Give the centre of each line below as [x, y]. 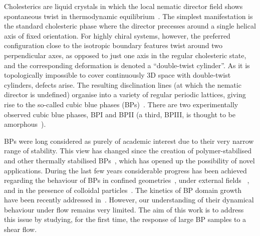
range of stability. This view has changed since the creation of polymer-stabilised [128, 151]
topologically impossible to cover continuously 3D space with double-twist [117, 75]
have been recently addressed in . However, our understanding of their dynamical [129, 200]
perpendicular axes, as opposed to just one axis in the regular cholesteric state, [125, 55]
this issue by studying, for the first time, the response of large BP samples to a [125, 219]
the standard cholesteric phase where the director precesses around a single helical [130, 26]
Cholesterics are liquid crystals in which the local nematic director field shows [123, 6]
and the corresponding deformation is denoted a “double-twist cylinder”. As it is [127, 65]
